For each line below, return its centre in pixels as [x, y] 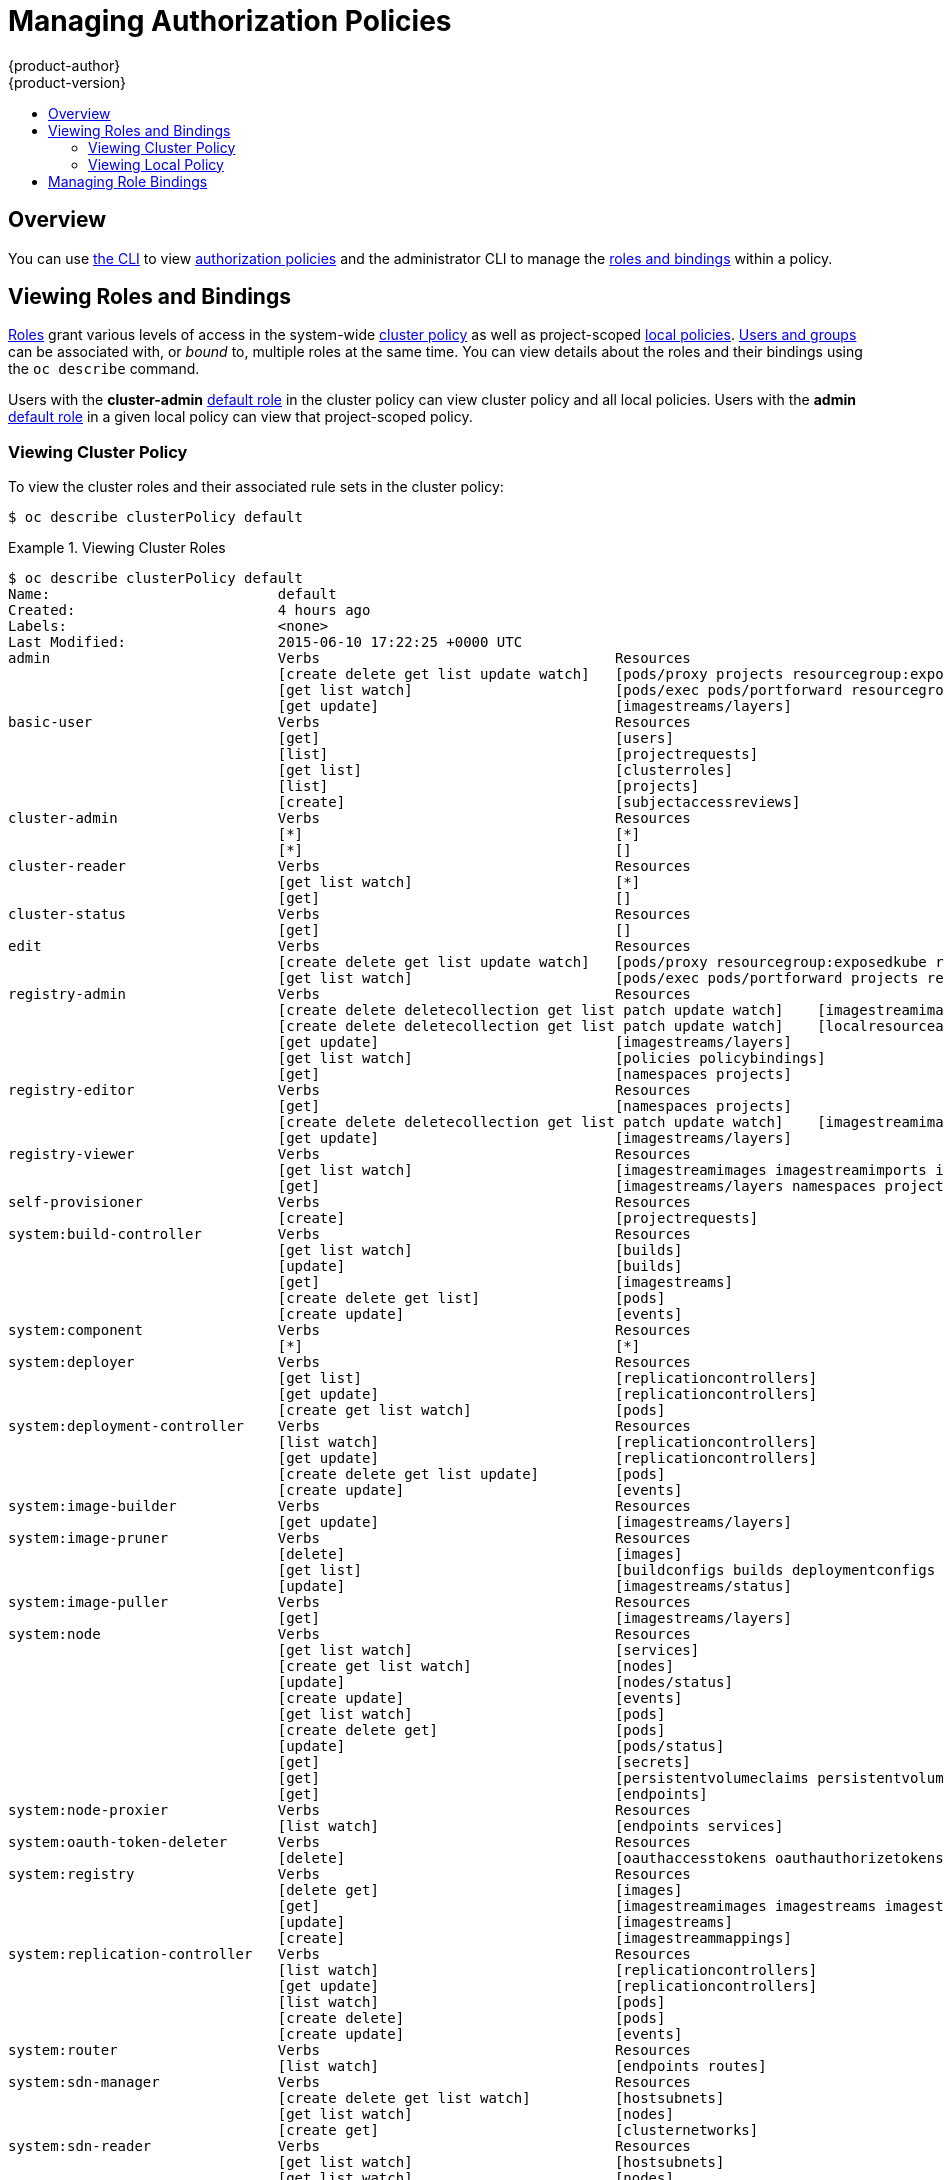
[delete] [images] [480, 1554]
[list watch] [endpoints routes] [522, 2066]
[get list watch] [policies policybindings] [551, 1058]
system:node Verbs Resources [349, 1634]
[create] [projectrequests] [518, 1218]
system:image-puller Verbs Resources [349, 1602]
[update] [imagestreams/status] [534, 1586]
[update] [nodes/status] [505, 1682]
